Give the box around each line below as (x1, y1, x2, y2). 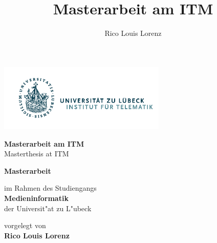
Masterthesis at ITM (4, 148, 69, 159)
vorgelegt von (4, 220, 46, 231)
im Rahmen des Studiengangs (4, 183, 97, 193)
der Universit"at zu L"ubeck (4, 202, 92, 213)
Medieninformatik (4, 192, 69, 203)
